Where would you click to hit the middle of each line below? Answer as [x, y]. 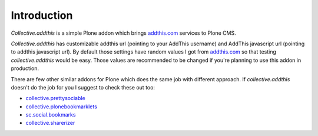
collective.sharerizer [50, 123]
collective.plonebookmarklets [61, 107]
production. [25, 68]
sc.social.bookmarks [51, 115]
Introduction [42, 15]
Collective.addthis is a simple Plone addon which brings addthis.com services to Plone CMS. [123, 33]
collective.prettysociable [55, 98]
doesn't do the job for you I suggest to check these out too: [83, 87]
